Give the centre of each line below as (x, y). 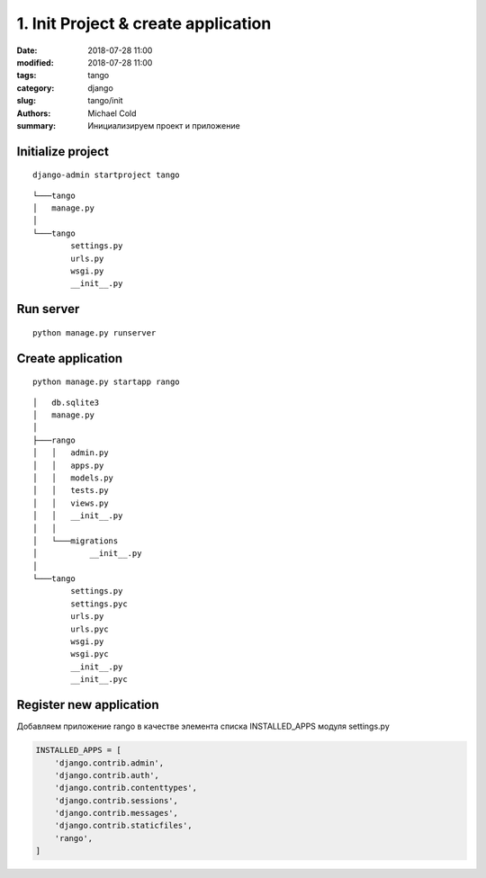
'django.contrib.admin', (109, 763)
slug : (26, 101)
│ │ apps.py (68, 465)
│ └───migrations (76, 541)
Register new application (88, 705)
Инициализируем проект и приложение (164, 125)
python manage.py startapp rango (106, 382)
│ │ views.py (71, 503)
